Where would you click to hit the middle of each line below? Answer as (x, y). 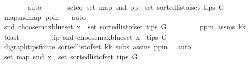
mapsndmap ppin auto (45, 17)
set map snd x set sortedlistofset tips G (71, 56)
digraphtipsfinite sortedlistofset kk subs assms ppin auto (97, 46)
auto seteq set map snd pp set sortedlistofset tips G (126, 7)
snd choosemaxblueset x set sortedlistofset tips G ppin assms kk (125, 27)
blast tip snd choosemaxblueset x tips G (86, 36)
